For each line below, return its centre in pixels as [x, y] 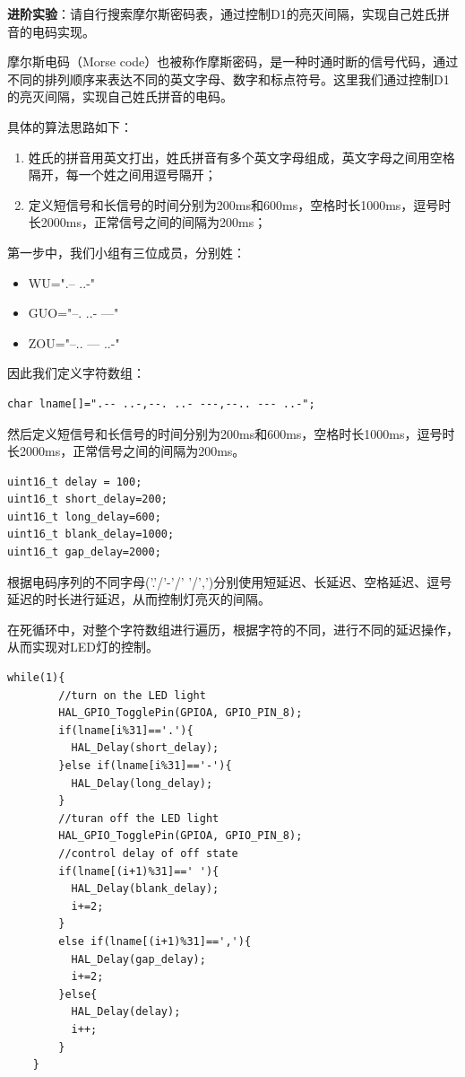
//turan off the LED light [139, 818]
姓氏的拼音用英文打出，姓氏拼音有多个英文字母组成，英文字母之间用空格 [241, 157]
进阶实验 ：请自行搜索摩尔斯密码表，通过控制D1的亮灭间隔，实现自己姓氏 [222, 13]
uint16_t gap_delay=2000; [84, 552]
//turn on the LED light [132, 695]
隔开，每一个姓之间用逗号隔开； [122, 175]
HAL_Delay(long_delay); [142, 783]
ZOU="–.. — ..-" [74, 342]
